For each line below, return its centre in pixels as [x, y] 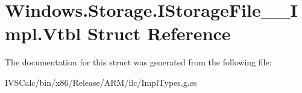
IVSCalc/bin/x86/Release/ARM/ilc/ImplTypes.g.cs [101, 82]
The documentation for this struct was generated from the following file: [138, 62]
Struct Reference [159, 33]
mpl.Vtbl [43, 33]
